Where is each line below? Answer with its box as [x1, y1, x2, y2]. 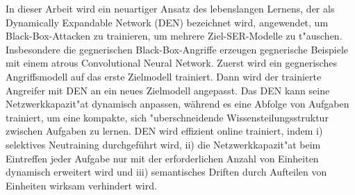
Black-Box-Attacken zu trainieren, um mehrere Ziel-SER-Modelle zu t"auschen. [6, 28, 342, 43]
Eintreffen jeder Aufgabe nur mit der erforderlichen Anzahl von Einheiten [6, 151, 319, 165]
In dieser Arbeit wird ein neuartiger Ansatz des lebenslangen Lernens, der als [6, 1, 335, 15]
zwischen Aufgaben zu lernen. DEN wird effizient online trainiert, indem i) [6, 124, 323, 138]
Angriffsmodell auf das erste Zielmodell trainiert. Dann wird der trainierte [6, 69, 322, 83]
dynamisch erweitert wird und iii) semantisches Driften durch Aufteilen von [6, 164, 327, 179]
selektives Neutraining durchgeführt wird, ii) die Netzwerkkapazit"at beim [6, 137, 321, 151]
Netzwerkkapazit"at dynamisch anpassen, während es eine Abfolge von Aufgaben [6, 96, 349, 111]
